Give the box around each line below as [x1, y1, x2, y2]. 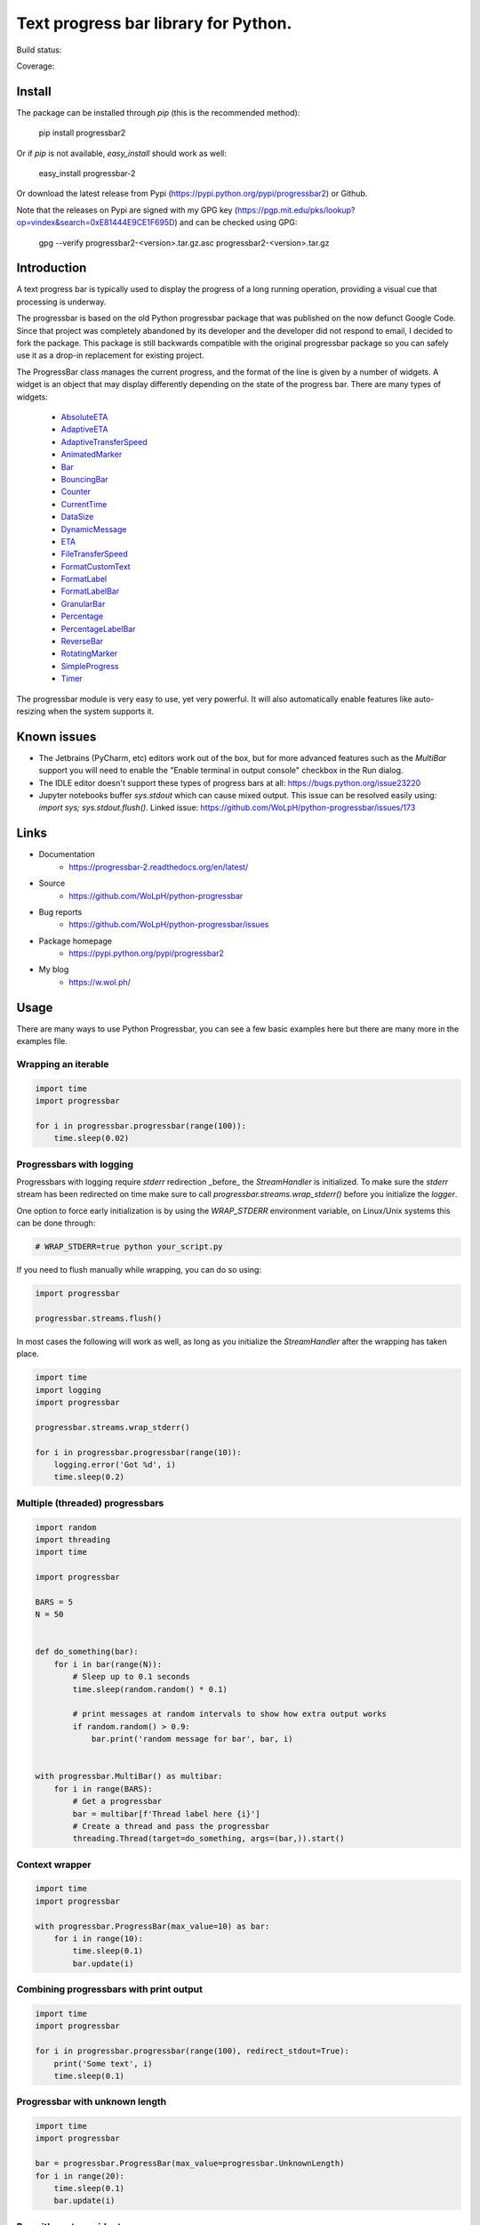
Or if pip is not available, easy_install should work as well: [16, 148, 227, 158]
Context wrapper [16, 1858, 92, 1871]
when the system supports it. [47, 706, 155, 716]
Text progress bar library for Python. [16, 13, 292, 33]
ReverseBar [60, 636, 104, 647]
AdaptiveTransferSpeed [60, 436, 148, 447]
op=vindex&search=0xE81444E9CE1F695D [16, 217, 175, 228]
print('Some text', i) [53, 2059, 153, 2068]
